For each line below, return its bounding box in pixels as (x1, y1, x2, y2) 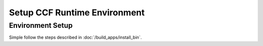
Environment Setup (9, 21, 73, 30)
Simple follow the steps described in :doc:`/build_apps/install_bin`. (9, 34, 142, 40)
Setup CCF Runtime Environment (9, 7, 145, 18)
